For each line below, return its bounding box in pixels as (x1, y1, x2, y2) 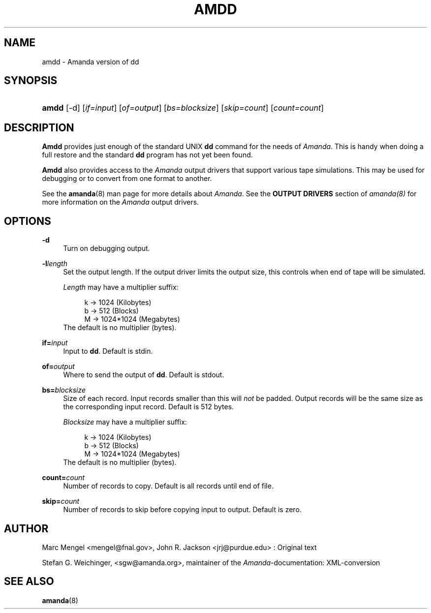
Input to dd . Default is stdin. (63, 347, 153, 356)
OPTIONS (4, 215, 51, 227)
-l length (42, 259, 67, 268)
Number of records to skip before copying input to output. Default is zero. (63, 505, 302, 514)
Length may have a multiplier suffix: (63, 283, 179, 292)
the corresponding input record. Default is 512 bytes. (63, 402, 234, 411)
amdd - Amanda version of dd (42, 57, 139, 66)
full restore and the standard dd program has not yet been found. (42, 151, 253, 159)
